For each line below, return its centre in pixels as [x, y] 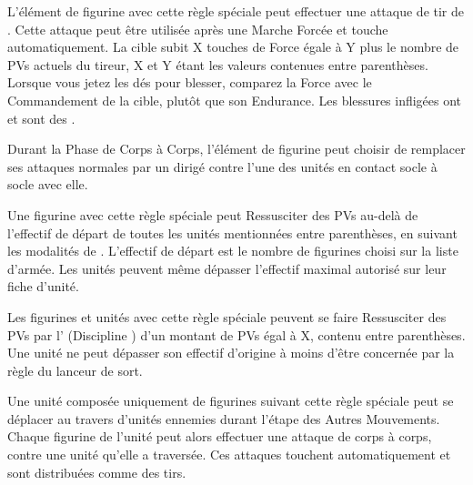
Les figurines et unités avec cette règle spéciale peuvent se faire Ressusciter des [227, 316]
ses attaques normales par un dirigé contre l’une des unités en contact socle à [222, 166]
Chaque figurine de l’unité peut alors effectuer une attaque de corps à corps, [220, 436]
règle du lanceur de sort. [75, 370]
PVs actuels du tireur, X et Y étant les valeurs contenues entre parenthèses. [218, 64]
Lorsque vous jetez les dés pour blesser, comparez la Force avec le [190, 82]
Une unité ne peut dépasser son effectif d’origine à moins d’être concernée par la [231, 353]
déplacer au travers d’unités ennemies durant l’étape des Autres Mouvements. [224, 418]
